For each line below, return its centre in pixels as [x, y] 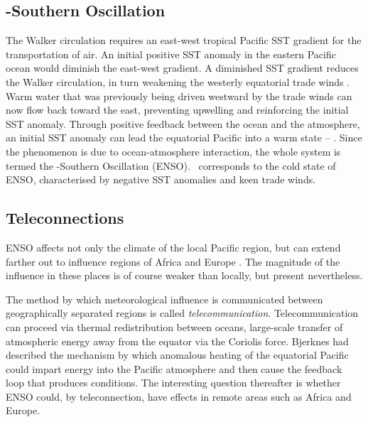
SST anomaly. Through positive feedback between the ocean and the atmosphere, [183, 123]
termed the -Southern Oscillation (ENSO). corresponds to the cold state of [171, 165]
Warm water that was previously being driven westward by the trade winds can [179, 96]
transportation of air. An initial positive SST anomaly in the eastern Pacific [171, 54]
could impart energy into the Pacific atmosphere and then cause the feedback [174, 368]
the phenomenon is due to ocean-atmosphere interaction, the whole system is [173, 151]
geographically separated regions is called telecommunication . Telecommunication [182, 313]
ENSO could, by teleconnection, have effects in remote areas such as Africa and [179, 396]
